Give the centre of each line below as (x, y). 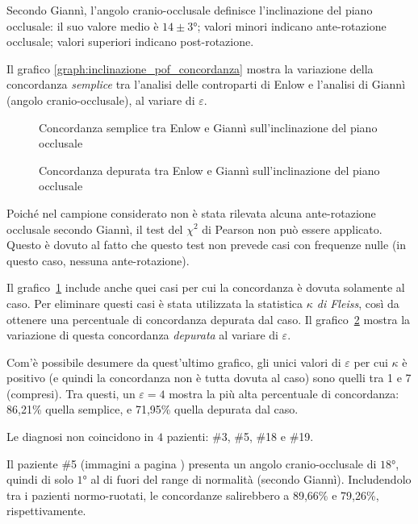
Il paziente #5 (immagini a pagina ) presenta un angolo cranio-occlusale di (192, 463)
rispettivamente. (46, 511)
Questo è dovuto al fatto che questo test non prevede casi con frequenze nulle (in (207, 245)
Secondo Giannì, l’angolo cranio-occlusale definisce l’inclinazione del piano (190, 10)
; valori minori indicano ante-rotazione (292, 25)
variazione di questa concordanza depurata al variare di (142, 335)
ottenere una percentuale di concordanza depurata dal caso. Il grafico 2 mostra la (209, 319)
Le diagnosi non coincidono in (80, 437)
